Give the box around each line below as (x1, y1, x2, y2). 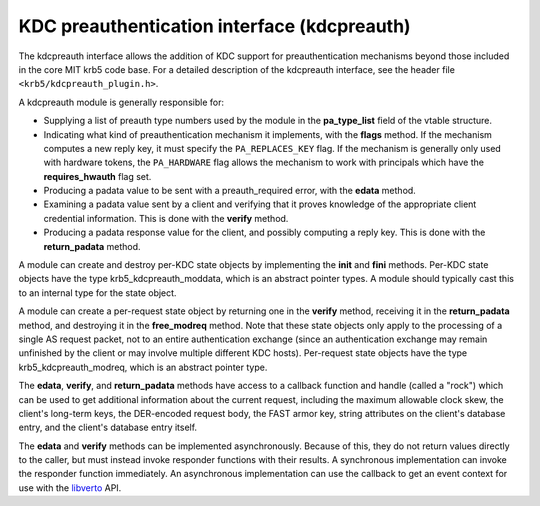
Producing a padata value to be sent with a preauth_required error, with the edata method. (43, 185, 417, 197)
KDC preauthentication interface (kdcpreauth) (18, 15, 411, 37)
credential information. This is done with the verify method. (43, 212, 289, 224)
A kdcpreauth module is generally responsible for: (18, 96, 225, 108)
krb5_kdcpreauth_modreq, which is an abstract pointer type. (18, 361, 268, 373)
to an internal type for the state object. (18, 286, 177, 299)
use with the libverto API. (18, 481, 122, 494)
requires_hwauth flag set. (43, 170, 152, 182)
